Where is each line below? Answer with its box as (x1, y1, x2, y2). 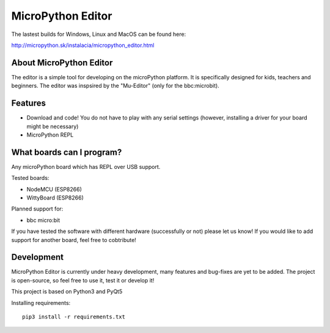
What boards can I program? (11, 147, 122, 157)
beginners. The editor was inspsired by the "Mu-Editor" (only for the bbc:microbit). (11, 82, 219, 90)
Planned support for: (11, 205, 64, 213)
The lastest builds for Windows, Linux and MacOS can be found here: (11, 30, 186, 38)
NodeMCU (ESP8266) (26, 185, 82, 193)
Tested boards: (11, 174, 50, 182)
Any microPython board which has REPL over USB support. (11, 163, 161, 170)
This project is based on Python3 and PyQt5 (11, 288, 123, 295)
